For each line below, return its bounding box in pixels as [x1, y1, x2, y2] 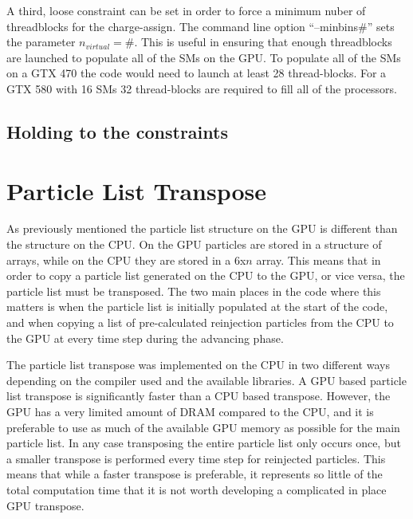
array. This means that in [256, 251, 381, 268]
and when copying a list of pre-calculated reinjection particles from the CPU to [6, 314, 394, 331]
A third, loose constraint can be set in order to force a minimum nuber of [6, 2, 366, 18]
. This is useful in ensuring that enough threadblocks [134, 33, 392, 50]
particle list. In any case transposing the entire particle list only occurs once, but [6, 434, 401, 451]
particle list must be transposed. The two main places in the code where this [6, 282, 381, 299]
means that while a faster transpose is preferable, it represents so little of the [6, 466, 383, 482]
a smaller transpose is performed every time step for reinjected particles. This [6, 450, 386, 466]
